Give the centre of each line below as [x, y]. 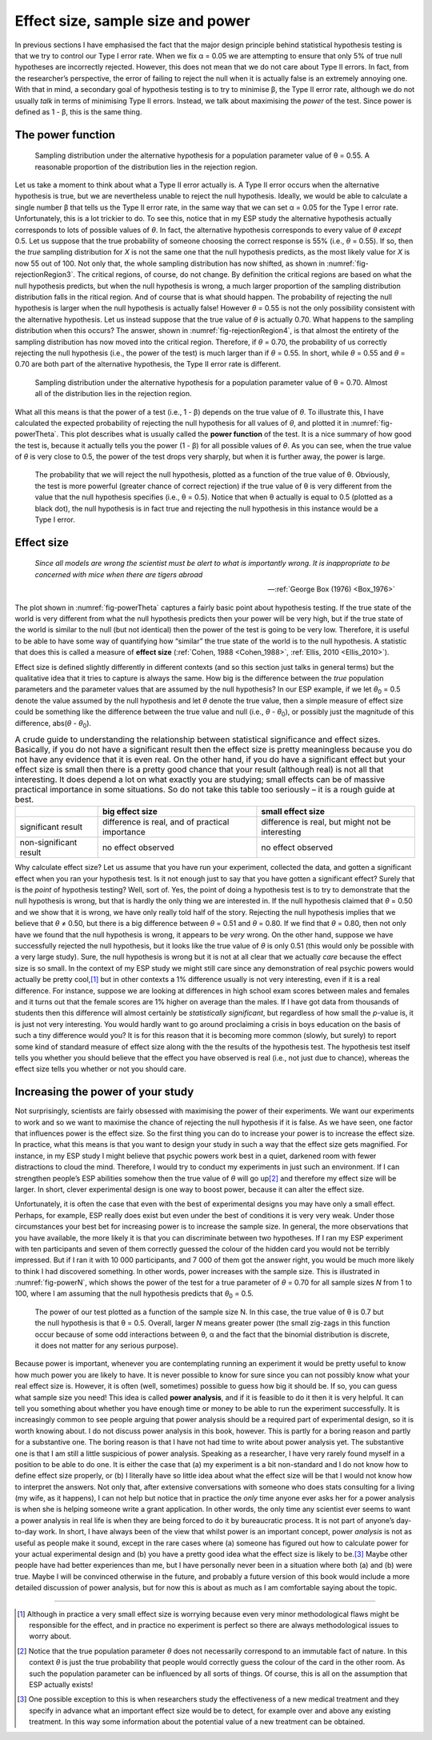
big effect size [130, 812]
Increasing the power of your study [104, 1092]
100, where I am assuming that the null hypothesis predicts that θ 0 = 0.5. [134, 1295]
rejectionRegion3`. [45, 275]
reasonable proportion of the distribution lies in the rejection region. [146, 166]
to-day [26, 1532]
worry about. [50, 1636]
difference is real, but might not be [326, 822]
